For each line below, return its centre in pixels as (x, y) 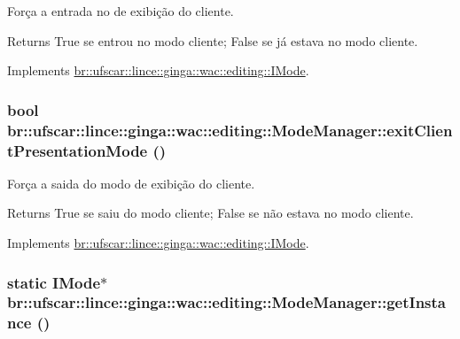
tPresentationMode (78, 150)
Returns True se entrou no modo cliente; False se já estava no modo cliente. (213, 40)
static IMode (54, 282)
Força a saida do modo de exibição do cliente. (131, 183)
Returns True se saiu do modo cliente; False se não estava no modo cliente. (211, 213)
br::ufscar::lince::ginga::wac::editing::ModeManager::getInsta (226, 302)
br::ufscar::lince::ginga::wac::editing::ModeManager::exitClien (230, 130)
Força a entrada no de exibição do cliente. (121, 11)
